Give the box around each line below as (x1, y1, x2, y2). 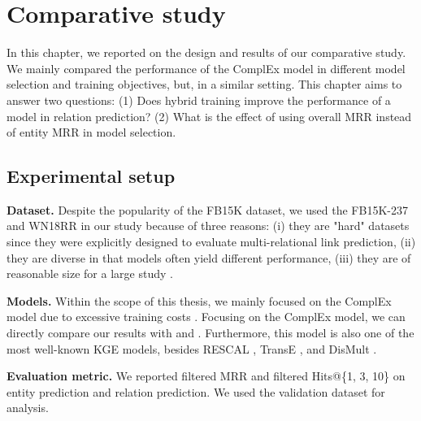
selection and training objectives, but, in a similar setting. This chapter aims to (7, 76, 402, 93)
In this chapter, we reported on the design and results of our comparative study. (7, 44, 406, 61)
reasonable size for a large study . (7, 265, 173, 282)
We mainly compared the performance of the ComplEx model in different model (7, 59, 406, 76)
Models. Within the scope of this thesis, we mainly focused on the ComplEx (7, 292, 392, 309)
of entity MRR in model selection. (7, 124, 176, 141)
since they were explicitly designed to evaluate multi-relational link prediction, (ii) (7, 233, 416, 250)
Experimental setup (7, 163, 176, 189)
